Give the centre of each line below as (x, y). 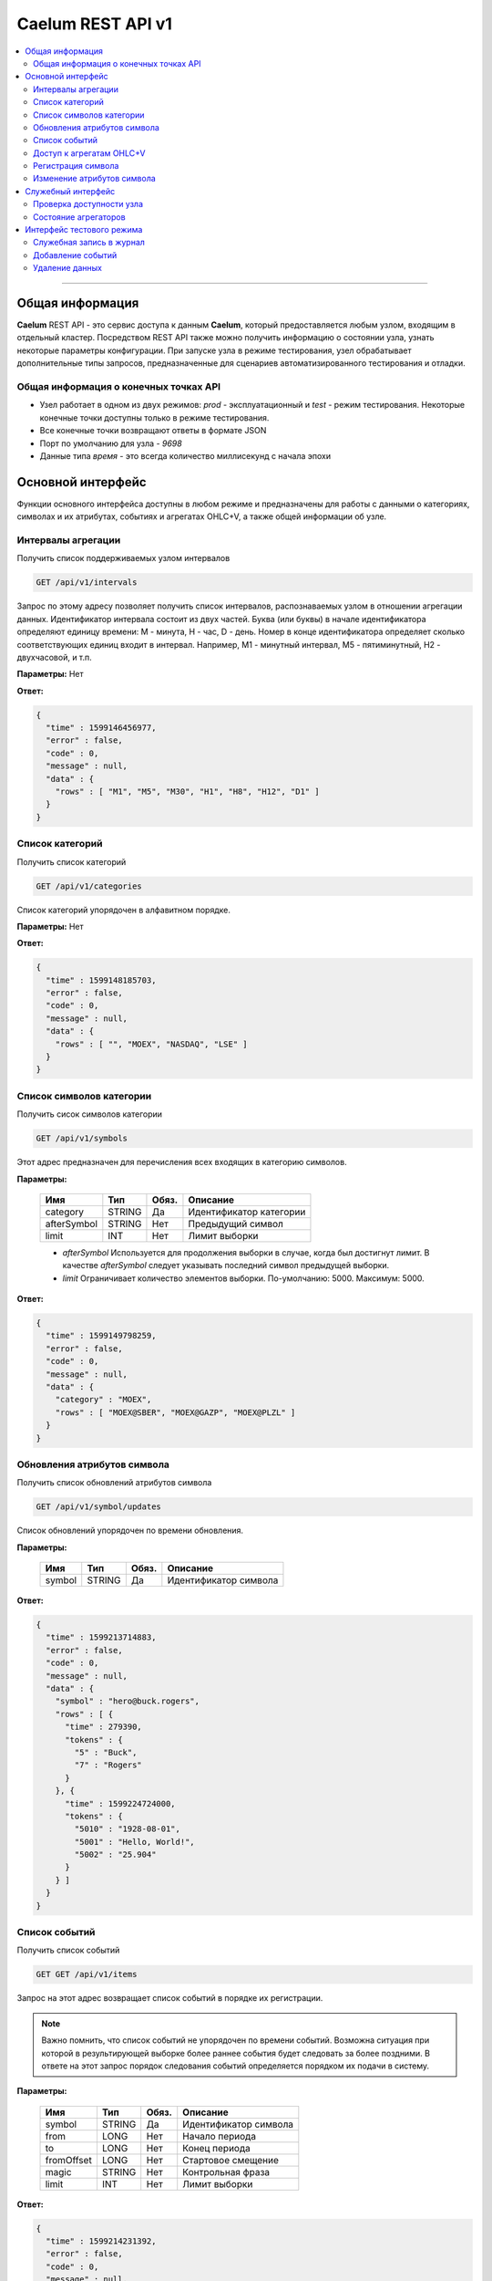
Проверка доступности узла (88, 204)
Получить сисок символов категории (90, 1114)
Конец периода (216, 2148)
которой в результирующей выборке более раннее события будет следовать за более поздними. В (236, 2053)
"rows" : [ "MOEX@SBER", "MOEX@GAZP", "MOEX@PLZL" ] (175, 1412)
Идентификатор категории (247, 1212)
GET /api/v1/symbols (82, 1139)
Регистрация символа (76, 166)
